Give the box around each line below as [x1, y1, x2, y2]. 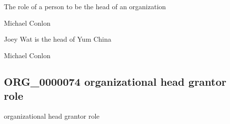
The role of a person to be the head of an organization [4, 1, 166, 11]
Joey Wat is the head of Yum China [4, 34, 111, 44]
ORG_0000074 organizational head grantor [4, 74, 227, 89]
